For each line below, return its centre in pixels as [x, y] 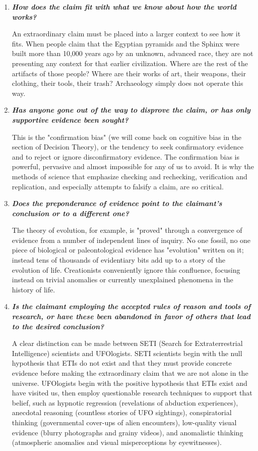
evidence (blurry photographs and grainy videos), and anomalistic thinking [127, 432]
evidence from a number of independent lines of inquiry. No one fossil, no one [131, 240]
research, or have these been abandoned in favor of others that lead [131, 316]
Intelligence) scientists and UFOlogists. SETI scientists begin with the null [127, 353]
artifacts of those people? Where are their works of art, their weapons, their [129, 73]
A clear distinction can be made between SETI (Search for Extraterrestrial [127, 343]
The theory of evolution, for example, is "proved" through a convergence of [127, 230]
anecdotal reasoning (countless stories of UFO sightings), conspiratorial [122, 412]
